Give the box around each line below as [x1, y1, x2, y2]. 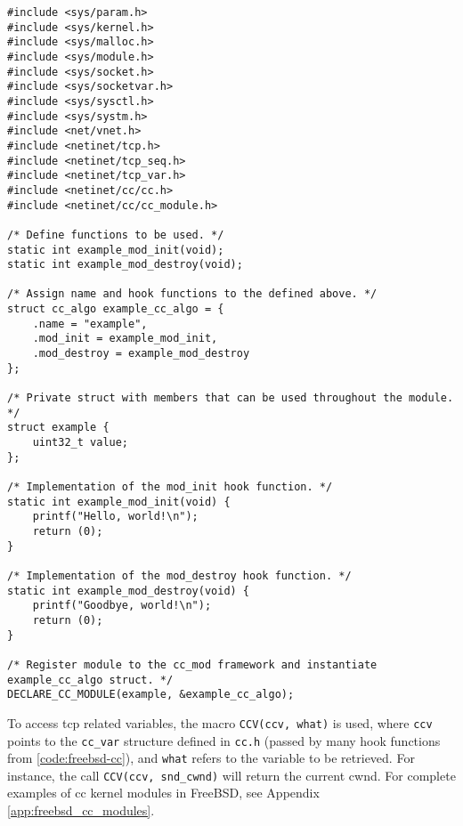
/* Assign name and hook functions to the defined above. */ [7, 287, 378, 301]
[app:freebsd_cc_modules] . [7, 801, 155, 820]
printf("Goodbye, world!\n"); [32, 599, 212, 612]
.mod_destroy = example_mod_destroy [32, 347, 250, 360]
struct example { [7, 421, 110, 434]
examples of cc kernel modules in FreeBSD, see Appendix [7, 783, 320, 802]
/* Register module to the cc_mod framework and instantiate [7, 658, 378, 671]
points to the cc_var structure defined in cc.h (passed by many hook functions [7, 731, 441, 749]
